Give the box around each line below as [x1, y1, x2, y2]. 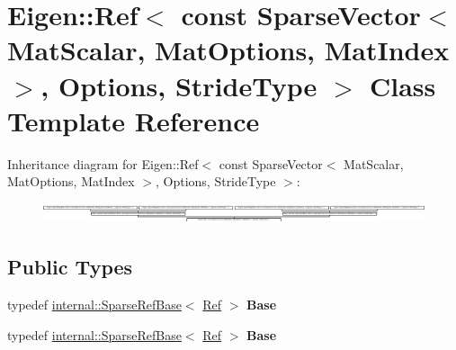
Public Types [7, 253, 133, 281]
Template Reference [7, 102, 260, 139]
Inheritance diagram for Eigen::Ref [7, 154, 199, 173]
